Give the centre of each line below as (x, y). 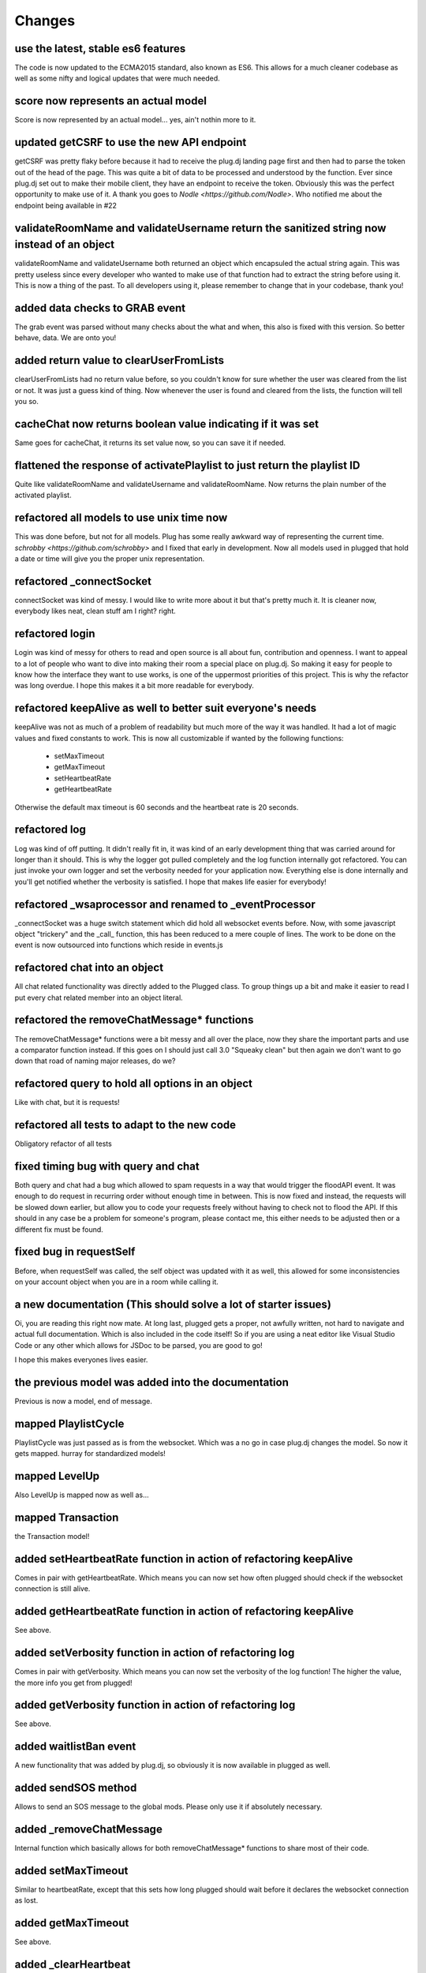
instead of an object (64, 245)
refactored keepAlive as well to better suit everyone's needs (166, 708)
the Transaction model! (52, 1537)
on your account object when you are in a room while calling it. (116, 1282)
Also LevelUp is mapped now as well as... (82, 1495)
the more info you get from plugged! (73, 1683)
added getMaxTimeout (72, 1923)
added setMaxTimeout (71, 1870)
